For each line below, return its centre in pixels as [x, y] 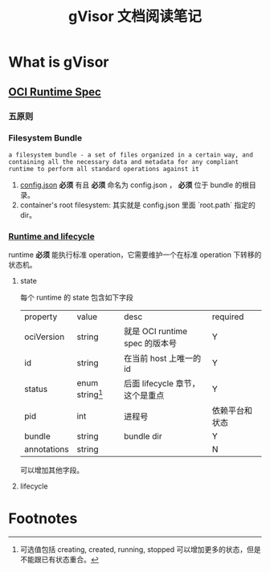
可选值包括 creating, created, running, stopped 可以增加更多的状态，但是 [140, 550]
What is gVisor [59, 62]
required [228, 317]
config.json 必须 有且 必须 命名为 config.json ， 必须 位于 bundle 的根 [135, 185]
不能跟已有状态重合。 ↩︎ [59, 560]
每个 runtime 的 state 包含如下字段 [77, 297]
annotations [47, 449]
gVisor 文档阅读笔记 [135, 16]
